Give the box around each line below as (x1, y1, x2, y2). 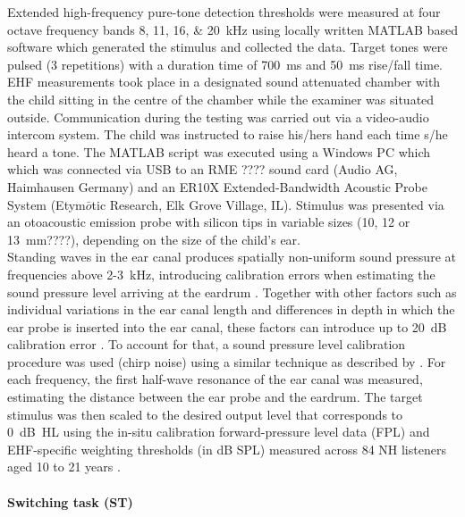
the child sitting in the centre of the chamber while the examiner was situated (7, 89, 435, 108)
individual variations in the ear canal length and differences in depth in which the (7, 300, 455, 319)
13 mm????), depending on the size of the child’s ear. (7, 229, 301, 248)
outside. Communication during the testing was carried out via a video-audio (7, 107, 429, 126)
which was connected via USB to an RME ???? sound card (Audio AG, (7, 160, 398, 179)
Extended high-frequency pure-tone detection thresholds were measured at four (7, 3, 441, 21)
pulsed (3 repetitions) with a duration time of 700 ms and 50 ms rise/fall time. (7, 54, 444, 73)
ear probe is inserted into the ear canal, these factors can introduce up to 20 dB (7, 317, 447, 336)
